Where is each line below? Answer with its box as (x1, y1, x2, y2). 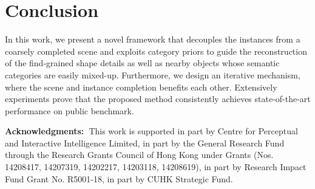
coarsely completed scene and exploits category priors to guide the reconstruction (5, 44, 307, 57)
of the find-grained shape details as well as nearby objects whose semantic (5, 57, 280, 69)
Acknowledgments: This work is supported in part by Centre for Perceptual (5, 125, 298, 137)
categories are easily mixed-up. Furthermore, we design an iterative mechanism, (5, 68, 300, 81)
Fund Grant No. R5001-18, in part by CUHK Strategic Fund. (5, 172, 233, 185)
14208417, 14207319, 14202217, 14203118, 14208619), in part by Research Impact (5, 160, 307, 173)
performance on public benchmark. (5, 104, 134, 117)
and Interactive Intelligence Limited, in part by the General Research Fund (5, 136, 285, 149)
